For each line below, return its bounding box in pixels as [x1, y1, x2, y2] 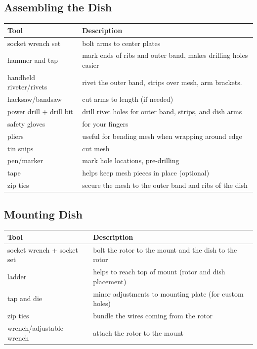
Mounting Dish [4, 206, 83, 221]
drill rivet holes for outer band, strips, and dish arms [82, 106, 242, 117]
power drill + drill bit [7, 106, 73, 117]
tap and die [7, 293, 43, 304]
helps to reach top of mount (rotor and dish [93, 266, 225, 277]
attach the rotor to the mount [93, 327, 184, 338]
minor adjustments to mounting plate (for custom [93, 288, 244, 299]
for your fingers [82, 118, 128, 129]
